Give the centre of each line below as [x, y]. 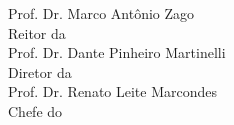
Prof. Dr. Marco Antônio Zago [101, 13]
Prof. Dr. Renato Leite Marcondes [113, 91]
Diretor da [40, 71]
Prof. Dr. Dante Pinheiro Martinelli [117, 52]
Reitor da [37, 32]
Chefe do [35, 110]
